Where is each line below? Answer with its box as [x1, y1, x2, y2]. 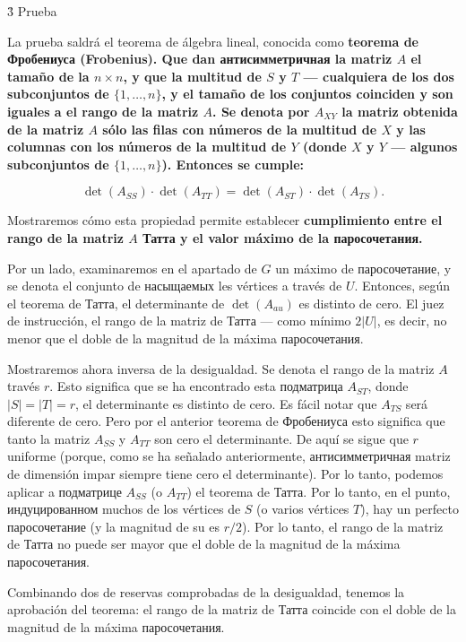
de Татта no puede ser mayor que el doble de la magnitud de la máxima [7, 534, 401, 553]
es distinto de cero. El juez [298, 293, 444, 312]
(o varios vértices [256, 499, 349, 518]
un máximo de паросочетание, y [275, 258, 452, 277]
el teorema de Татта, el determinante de [7, 293, 225, 312]
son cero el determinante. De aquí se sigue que [154, 429, 409, 447]
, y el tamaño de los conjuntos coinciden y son [161, 84, 453, 103]
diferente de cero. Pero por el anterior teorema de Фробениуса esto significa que [7, 412, 445, 430]
